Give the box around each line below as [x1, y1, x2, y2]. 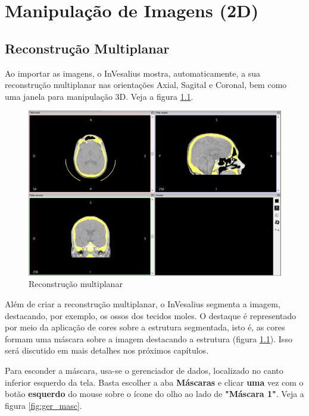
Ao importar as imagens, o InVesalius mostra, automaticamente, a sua [5, 67, 261, 79]
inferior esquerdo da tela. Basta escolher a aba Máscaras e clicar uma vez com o [5, 376, 304, 388]
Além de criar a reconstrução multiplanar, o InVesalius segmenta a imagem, [5, 297, 280, 310]
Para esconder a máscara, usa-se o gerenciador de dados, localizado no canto [5, 364, 283, 376]
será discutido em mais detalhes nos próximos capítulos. [5, 344, 209, 357]
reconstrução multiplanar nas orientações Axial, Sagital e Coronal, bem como [5, 78, 287, 91]
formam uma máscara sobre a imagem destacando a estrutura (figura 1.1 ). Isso [5, 332, 292, 345]
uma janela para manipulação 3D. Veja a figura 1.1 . [5, 90, 193, 102]
